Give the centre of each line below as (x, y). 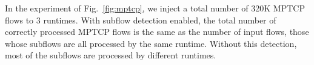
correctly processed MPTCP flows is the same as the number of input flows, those (157, 32)
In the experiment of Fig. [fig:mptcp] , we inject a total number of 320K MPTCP (155, 8)
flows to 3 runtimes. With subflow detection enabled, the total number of (141, 20)
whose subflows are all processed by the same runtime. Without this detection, (151, 43)
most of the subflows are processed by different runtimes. (111, 55)
